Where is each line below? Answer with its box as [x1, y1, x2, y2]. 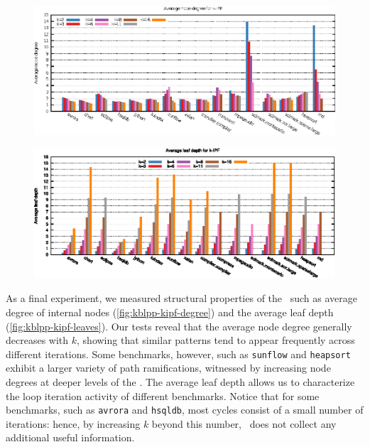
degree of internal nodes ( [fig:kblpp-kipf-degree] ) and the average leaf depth [6, 305, 334, 319]
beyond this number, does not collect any [151, 416, 337, 431]
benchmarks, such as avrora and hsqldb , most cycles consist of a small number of [6, 402, 364, 417]
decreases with [6, 333, 69, 348]
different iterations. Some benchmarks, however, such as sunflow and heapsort [6, 346, 351, 361]
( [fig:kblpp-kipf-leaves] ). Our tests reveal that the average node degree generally [6, 318, 352, 333]
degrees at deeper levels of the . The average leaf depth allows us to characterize [6, 375, 355, 389]
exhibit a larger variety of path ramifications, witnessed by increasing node [6, 360, 331, 375]
